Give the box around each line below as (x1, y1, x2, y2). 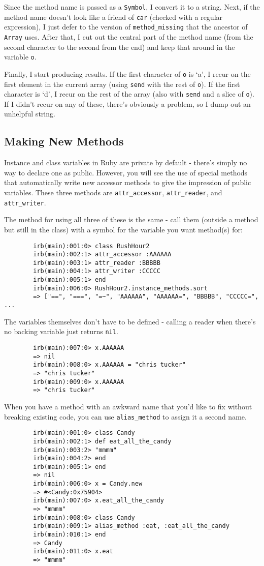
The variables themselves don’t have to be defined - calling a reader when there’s (4, 316, 256, 326)
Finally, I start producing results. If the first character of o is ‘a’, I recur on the (4, 68, 251, 79)
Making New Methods (4, 133, 124, 149)
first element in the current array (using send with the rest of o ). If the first (4, 78, 240, 89)
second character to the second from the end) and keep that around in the (4, 41, 235, 52)
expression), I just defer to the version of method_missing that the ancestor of (4, 21, 248, 32)
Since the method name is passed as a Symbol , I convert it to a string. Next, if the (4, 2, 260, 12)
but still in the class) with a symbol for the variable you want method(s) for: (4, 224, 243, 234)
